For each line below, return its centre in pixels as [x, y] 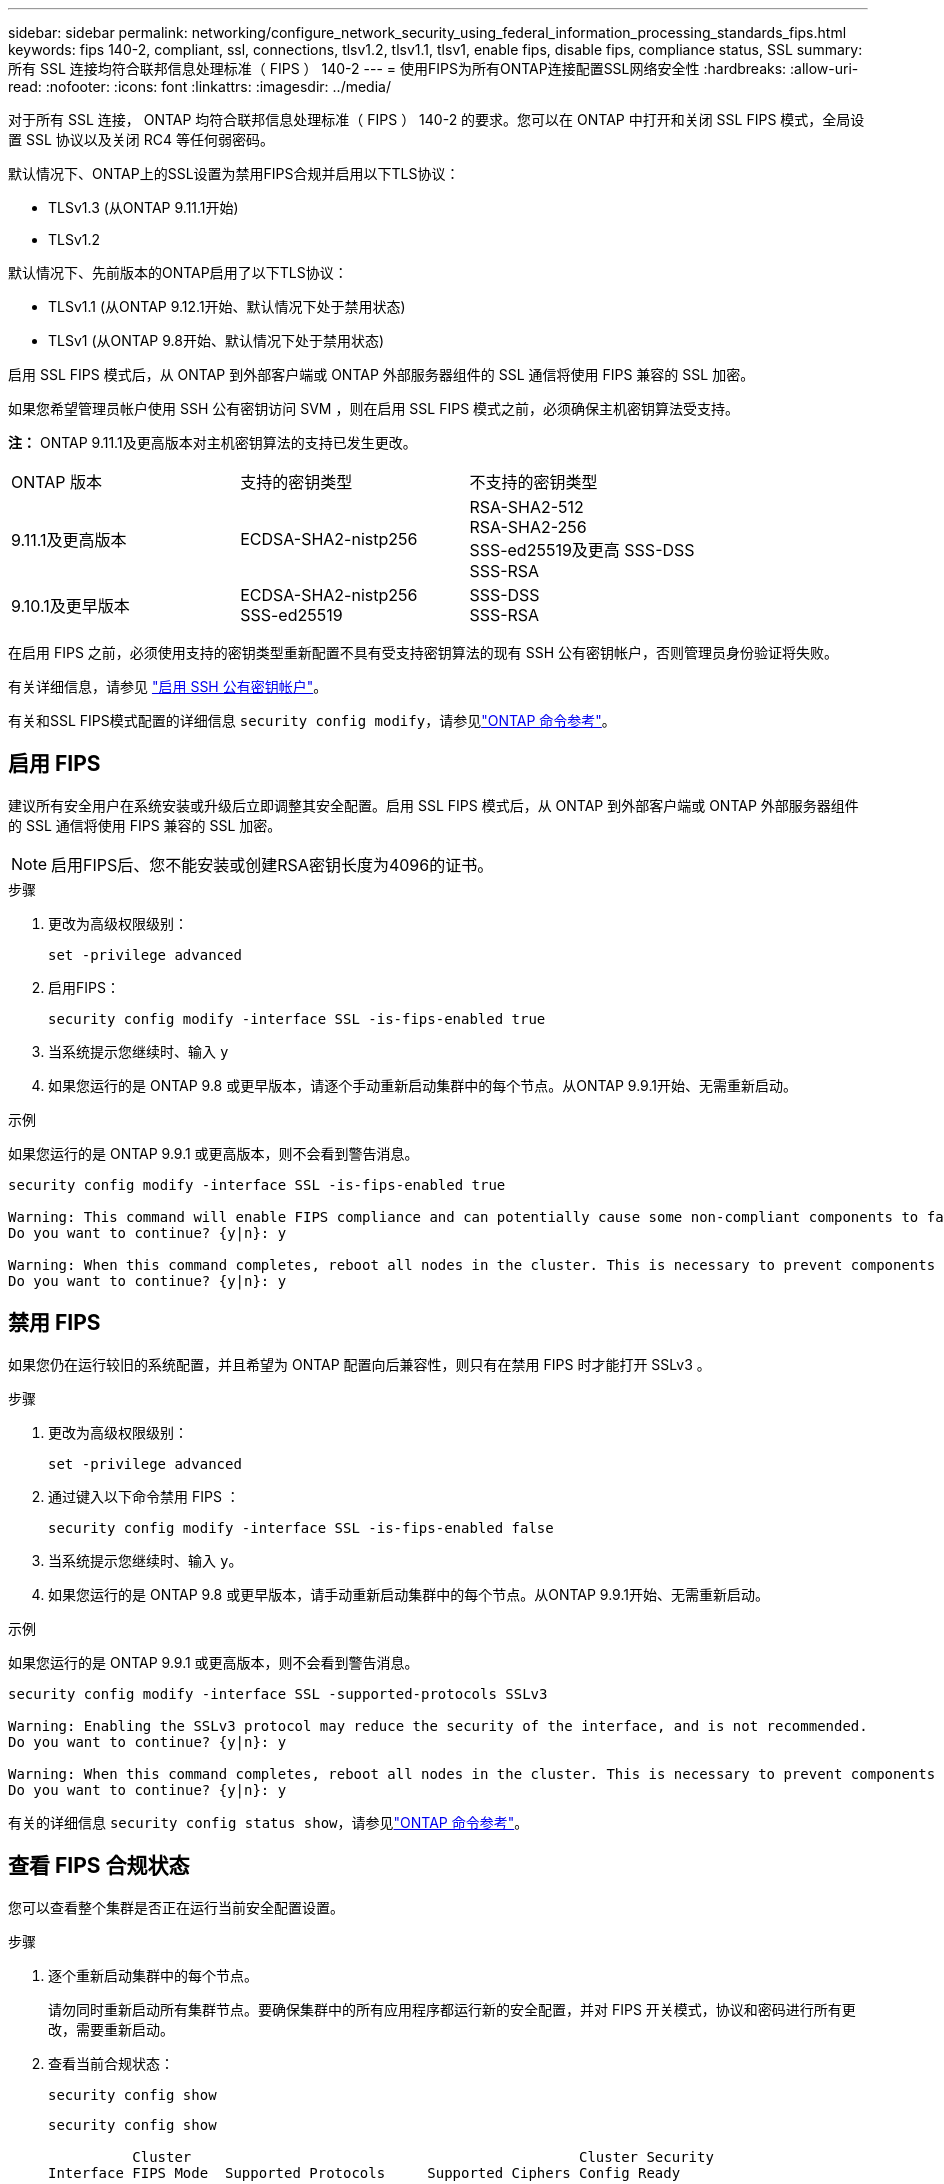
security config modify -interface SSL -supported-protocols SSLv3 [278, 1693]
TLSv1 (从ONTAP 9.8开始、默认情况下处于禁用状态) [216, 340]
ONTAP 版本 [57, 482]
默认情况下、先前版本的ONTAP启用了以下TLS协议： [178, 272]
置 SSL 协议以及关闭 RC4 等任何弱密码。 [141, 139]
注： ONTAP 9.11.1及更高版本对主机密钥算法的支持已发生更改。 [212, 442]
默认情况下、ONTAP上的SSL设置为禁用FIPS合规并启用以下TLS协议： [234, 173]
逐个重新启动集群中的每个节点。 [153, 1975]
